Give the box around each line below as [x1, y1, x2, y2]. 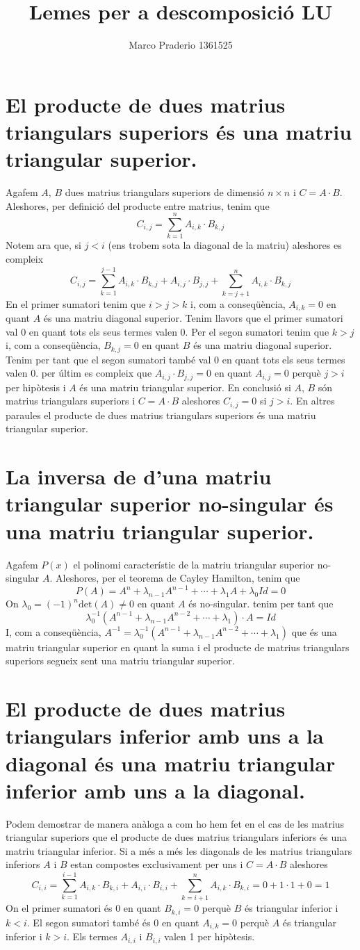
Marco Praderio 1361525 [129, 38, 233, 52]
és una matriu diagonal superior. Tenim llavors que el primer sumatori [43, 311, 343, 325]
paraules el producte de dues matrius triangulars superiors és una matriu [6, 407, 316, 422]
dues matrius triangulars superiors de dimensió [65, 185, 265, 199]
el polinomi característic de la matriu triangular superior [73, 557, 315, 571]
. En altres [290, 393, 335, 408]
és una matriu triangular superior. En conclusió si [79, 379, 291, 394]
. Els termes [67, 929, 117, 944]
